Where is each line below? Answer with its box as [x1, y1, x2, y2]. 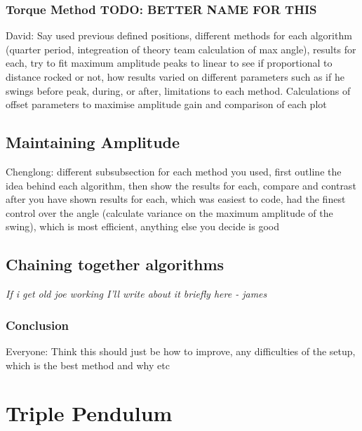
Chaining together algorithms [6, 253, 224, 275]
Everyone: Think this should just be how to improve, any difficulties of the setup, [6, 343, 356, 358]
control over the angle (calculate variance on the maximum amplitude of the [6, 205, 333, 220]
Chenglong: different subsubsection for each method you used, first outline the [6, 164, 342, 178]
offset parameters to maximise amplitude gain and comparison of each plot [6, 97, 327, 112]
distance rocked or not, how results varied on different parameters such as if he [6, 69, 344, 84]
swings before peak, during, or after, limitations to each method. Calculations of [6, 83, 351, 98]
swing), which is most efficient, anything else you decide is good [6, 219, 280, 234]
